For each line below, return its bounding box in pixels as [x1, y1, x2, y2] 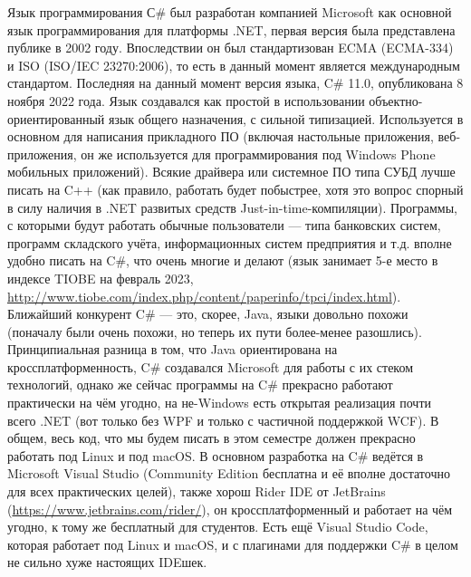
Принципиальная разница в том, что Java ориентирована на [7, 340, 338, 359]
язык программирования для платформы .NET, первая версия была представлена [7, 20, 456, 39]
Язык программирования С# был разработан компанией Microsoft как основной [7, 3, 452, 21]
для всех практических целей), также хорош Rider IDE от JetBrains [7, 482, 386, 501]
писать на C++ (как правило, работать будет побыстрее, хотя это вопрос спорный [7, 179, 464, 198]
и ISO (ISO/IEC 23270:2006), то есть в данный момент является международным [7, 55, 460, 74]
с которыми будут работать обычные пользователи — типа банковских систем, [7, 216, 441, 235]
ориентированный [7, 109, 105, 128]
